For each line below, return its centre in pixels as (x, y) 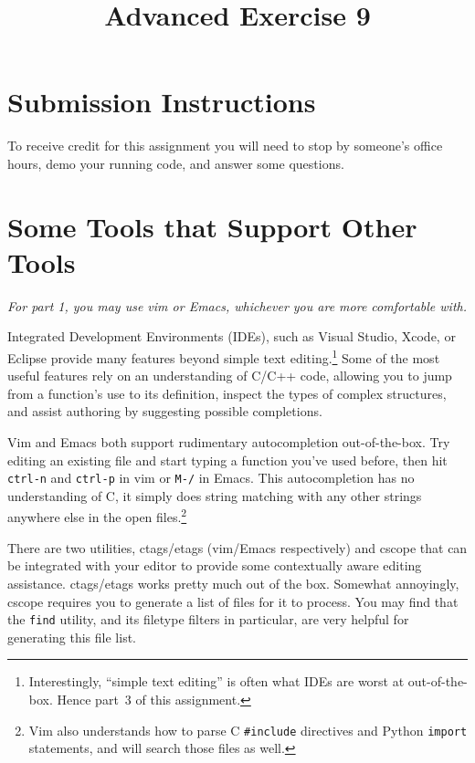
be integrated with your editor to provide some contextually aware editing (215, 565)
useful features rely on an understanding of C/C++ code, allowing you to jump (230, 376)
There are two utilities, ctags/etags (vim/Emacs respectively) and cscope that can (237, 547)
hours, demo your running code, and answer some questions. (176, 163)
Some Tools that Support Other (212, 226)
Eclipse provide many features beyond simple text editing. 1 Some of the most (224, 356)
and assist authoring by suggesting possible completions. (165, 411)
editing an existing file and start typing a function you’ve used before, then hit (227, 460)
